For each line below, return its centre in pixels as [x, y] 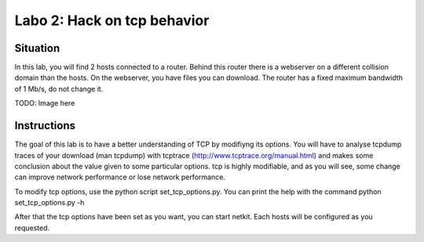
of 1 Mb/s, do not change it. [59, 88]
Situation [37, 48]
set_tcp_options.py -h [49, 203]
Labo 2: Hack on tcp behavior [112, 20]
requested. [32, 228]
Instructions [45, 126]
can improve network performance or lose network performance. [120, 177]
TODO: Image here [45, 103]
